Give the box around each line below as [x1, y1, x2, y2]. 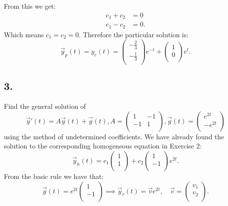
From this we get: [4, 1, 56, 11]
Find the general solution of [4, 101, 86, 111]
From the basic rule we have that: [4, 171, 104, 181]
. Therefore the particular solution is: [79, 29, 189, 39]
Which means [4, 29, 44, 39]
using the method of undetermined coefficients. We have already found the [4, 131, 224, 141]
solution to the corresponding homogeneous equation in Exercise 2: [4, 141, 202, 151]
